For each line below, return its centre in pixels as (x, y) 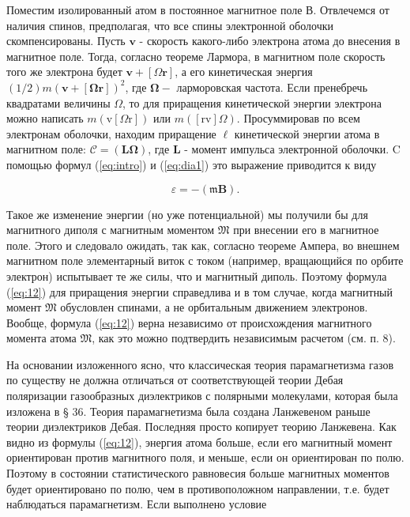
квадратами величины (58, 102)
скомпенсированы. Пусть (66, 41)
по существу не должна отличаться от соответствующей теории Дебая (175, 380)
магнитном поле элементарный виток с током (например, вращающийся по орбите (205, 260)
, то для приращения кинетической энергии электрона (252, 102)
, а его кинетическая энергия (244, 72)
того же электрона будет (64, 72)
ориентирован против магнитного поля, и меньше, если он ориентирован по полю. (205, 457)
